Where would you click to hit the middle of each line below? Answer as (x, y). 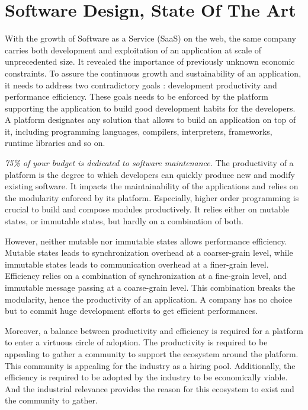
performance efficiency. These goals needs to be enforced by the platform (137, 96)
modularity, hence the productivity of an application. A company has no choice (149, 299)
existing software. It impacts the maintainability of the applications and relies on (152, 186)
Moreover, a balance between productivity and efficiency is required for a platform (154, 330)
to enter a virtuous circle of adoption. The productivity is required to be (136, 342)
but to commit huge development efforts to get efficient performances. (131, 311)
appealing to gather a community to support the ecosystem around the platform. (152, 353)
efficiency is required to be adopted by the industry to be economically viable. (146, 377)
